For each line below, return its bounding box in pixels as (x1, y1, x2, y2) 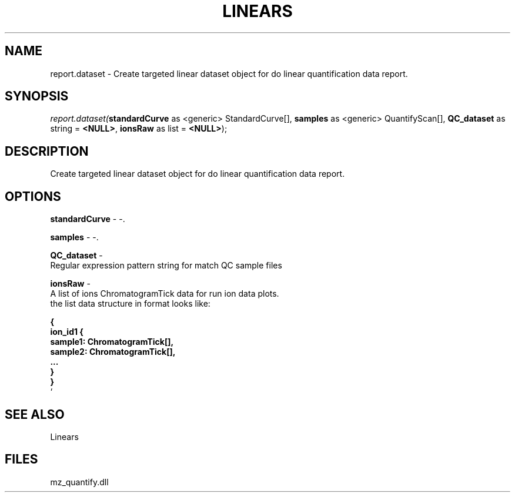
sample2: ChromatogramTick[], (50, 347, 176, 357)
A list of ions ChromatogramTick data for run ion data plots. (50, 288, 279, 299)
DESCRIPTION (5, 143, 89, 159)
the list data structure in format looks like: (50, 298, 210, 309)
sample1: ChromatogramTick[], (50, 337, 174, 347)
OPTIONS (5, 189, 61, 204)
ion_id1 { (50, 327, 83, 337)
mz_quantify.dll (50, 476, 109, 487)
